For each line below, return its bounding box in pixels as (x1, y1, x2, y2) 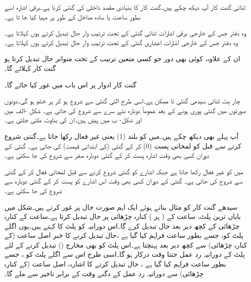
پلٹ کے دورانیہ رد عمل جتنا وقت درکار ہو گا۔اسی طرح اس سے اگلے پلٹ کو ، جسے (4, 249, 245, 259)
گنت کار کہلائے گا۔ (4, 63, 56, 73)
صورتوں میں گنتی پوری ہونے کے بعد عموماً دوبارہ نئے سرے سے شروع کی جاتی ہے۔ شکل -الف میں (4, 105, 246, 115)
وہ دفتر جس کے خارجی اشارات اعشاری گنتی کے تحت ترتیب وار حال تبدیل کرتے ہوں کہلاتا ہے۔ (4, 37, 238, 47)
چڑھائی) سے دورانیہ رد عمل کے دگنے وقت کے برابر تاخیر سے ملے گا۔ (4, 268, 204, 278)
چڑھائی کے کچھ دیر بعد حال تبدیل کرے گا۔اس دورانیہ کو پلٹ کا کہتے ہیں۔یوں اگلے (4, 220, 240, 231)
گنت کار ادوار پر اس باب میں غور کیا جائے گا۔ (4, 79, 137, 89)
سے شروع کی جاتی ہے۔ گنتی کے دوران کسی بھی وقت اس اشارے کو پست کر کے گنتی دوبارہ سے (4, 176, 243, 186)
